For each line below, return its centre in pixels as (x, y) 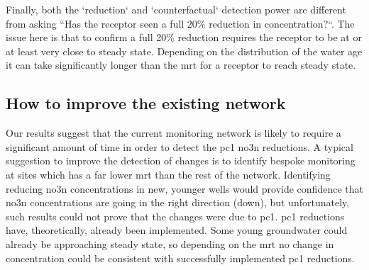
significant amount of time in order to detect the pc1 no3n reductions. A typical (180, 146)
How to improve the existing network (146, 103)
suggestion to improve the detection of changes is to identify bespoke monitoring (181, 161)
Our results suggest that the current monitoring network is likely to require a (174, 133)
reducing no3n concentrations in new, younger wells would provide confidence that (184, 188)
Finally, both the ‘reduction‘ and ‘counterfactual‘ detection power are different (176, 9)
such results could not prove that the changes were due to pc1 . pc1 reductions (175, 216)
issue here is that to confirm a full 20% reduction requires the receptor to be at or (184, 37)
